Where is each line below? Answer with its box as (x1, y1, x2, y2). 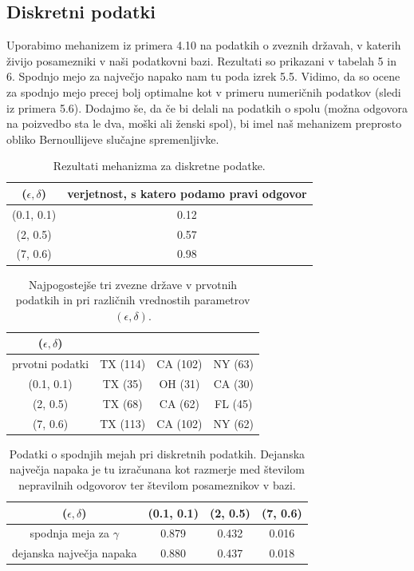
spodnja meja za (30, 525, 110, 541)
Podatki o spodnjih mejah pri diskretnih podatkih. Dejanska (9, 445, 306, 462)
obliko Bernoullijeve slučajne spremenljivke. (6, 130, 219, 147)
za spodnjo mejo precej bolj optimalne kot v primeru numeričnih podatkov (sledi (6, 83, 401, 100)
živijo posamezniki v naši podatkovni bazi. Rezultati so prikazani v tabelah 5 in (6, 52, 396, 69)
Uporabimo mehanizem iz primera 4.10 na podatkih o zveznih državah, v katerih (6, 37, 401, 54)
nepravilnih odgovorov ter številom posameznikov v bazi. (18, 477, 296, 494)
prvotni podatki (12, 355, 89, 372)
